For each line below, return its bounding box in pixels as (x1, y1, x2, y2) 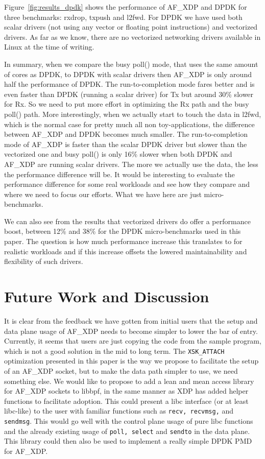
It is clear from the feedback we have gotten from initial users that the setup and (4, 315, 258, 326)
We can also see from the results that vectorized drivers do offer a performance (4, 215, 251, 226)
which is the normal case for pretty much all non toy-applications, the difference (4, 118, 255, 129)
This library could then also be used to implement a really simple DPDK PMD (4, 436, 252, 446)
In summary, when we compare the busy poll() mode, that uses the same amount (4, 58, 258, 69)
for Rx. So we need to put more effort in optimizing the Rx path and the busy (4, 99, 249, 109)
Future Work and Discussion (4, 286, 209, 307)
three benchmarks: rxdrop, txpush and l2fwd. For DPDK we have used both (4, 11, 243, 22)
